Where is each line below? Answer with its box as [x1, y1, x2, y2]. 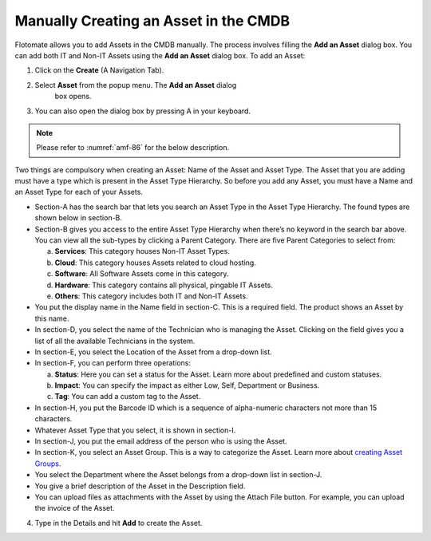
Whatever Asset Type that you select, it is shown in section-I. [34, 425, 236, 435]
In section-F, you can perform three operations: [34, 358, 192, 368]
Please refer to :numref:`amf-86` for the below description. [36, 143, 230, 152]
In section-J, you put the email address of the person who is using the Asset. [34, 436, 287, 446]
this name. [34, 314, 69, 323]
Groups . [34, 459, 61, 468]
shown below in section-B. [34, 213, 123, 223]
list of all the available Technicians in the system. [34, 336, 196, 346]
